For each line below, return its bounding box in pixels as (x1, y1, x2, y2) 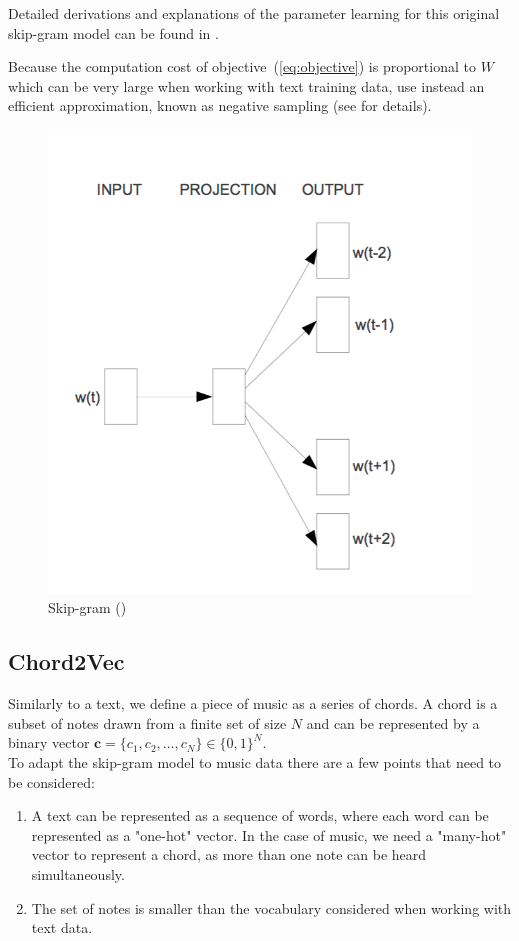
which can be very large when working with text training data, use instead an (8, 75, 485, 96)
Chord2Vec (8, 646, 125, 677)
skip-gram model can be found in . (8, 22, 219, 43)
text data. (31, 917, 93, 938)
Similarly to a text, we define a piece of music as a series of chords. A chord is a (8, 693, 498, 714)
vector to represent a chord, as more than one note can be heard (31, 844, 427, 865)
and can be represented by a (306, 712, 480, 733)
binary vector (8, 732, 90, 753)
